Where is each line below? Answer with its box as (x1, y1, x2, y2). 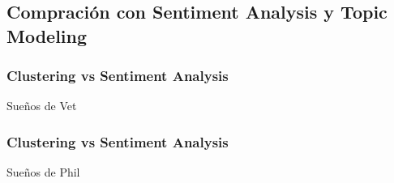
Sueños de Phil (6, 164, 80, 181)
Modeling (6, 23, 88, 48)
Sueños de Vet (6, 97, 77, 114)
